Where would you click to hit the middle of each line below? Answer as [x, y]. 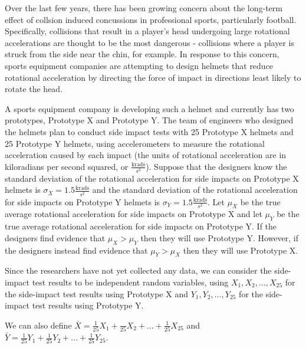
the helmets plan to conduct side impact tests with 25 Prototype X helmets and [149, 131]
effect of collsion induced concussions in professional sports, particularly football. [151, 19]
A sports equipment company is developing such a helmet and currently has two [149, 108]
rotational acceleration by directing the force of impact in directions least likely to [153, 77]
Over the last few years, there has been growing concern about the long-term [144, 8]
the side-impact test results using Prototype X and [96, 293]
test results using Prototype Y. [88, 305]
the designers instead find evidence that [76, 250]
